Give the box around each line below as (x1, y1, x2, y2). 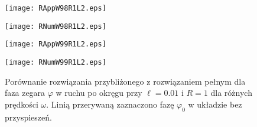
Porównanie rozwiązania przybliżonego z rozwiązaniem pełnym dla (5, 75, 246, 87)
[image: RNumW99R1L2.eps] (5, 58, 106, 66)
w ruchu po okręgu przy (56, 86, 142, 99)
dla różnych (210, 86, 252, 99)
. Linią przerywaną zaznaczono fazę (46, 98, 174, 110)
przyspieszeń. (5, 111, 52, 123)
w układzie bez (188, 98, 242, 110)
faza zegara (5, 86, 45, 99)
